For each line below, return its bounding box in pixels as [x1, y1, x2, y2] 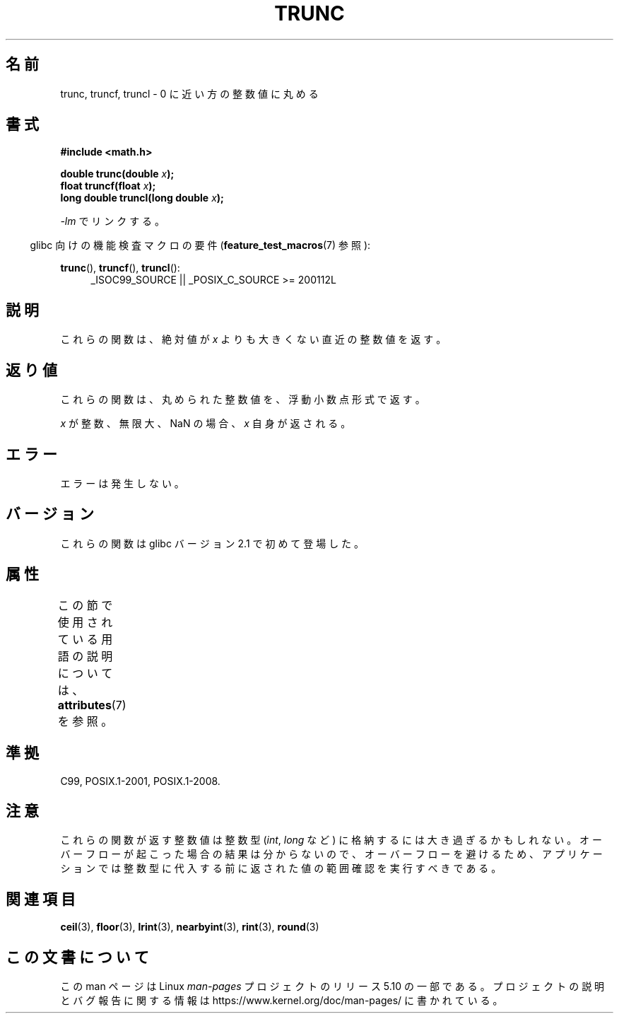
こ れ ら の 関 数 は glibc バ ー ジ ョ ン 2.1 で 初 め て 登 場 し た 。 [60, 537, 365, 549]
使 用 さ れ [57, 615, 113, 629]
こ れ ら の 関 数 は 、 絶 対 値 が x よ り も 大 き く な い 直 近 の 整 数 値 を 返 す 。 [60, 333, 447, 346]
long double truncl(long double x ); [60, 192, 224, 204]
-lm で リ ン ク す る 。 [60, 215, 165, 228]
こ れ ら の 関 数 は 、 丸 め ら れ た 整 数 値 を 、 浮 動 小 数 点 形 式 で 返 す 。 [60, 393, 425, 406]
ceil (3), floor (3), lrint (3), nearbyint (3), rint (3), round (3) [60, 921, 319, 933]
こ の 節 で [57, 598, 113, 612]
